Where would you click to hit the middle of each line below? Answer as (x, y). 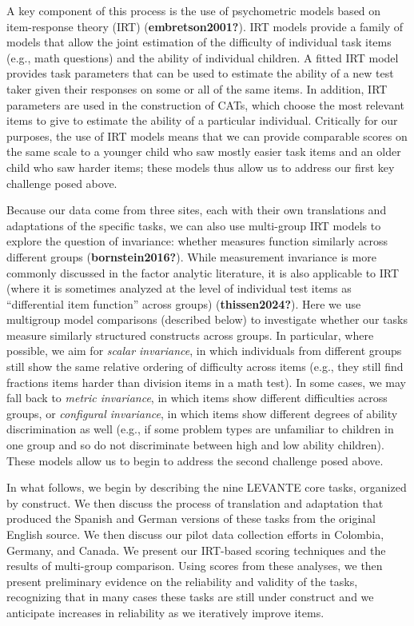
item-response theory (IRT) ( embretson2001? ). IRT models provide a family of (205, 26)
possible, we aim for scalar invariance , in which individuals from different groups (204, 351)
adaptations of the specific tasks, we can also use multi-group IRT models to (194, 225)
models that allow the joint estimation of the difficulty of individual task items (199, 42)
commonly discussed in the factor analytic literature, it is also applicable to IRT (203, 272)
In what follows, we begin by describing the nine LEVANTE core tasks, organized (207, 487)
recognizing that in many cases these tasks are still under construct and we (190, 597)
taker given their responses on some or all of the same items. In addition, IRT (197, 88)
